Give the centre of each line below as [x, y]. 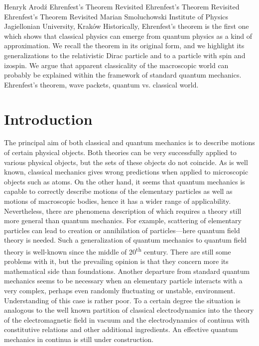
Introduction [48, 119]
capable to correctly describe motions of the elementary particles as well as [118, 191]
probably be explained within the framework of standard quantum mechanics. [123, 75]
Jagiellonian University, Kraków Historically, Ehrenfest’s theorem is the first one [127, 26]
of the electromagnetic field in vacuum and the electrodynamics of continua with [127, 319]
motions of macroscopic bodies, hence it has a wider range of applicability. [118, 201]
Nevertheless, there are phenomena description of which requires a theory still [123, 211]
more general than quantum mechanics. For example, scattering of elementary [123, 220]
